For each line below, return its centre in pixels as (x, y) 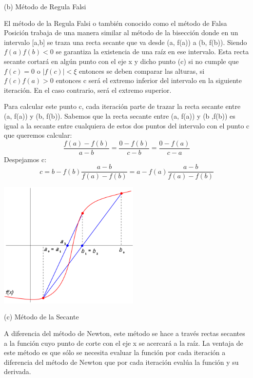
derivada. (18, 371)
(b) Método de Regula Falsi (45, 6)
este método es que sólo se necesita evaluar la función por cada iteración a (115, 352)
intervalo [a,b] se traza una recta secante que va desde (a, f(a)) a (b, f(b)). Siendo (126, 42)
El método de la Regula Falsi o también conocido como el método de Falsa (116, 23)
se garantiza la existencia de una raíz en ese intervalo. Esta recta (152, 52)
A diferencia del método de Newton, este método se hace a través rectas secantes (125, 333)
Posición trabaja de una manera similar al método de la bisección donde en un (121, 32)
